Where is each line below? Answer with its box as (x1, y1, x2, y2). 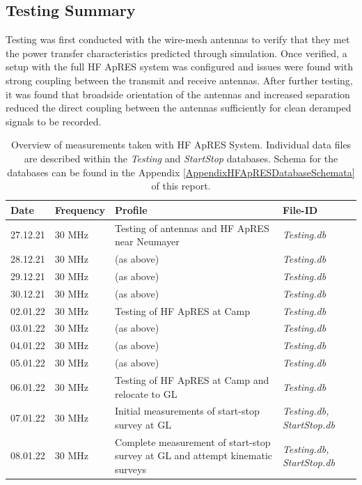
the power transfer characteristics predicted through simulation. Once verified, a (6, 45, 347, 60)
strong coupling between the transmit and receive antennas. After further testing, (6, 72, 353, 87)
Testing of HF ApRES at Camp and (115, 372, 269, 387)
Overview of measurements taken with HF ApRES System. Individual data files (10, 137, 352, 152)
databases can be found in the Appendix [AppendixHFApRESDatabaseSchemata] (7, 164, 355, 179)
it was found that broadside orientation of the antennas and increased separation (6, 86, 350, 101)
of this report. (151, 178, 211, 193)
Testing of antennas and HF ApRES (115, 220, 269, 235)
